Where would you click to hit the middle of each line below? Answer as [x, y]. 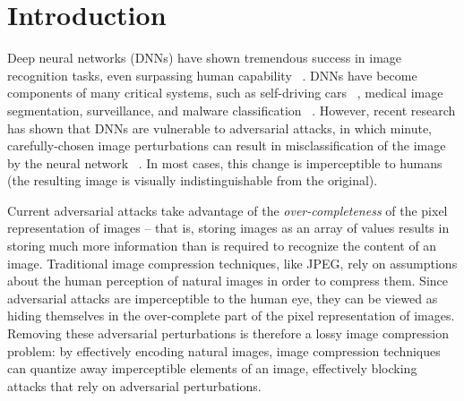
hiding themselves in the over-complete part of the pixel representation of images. [231, 316]
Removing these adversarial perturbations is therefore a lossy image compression [228, 333]
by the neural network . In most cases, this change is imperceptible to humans [225, 162]
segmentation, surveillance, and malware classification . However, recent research [232, 110]
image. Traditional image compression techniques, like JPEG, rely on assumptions [232, 263]
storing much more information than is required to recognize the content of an [222, 246]
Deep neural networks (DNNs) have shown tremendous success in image [205, 58]
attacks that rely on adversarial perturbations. [134, 385]
